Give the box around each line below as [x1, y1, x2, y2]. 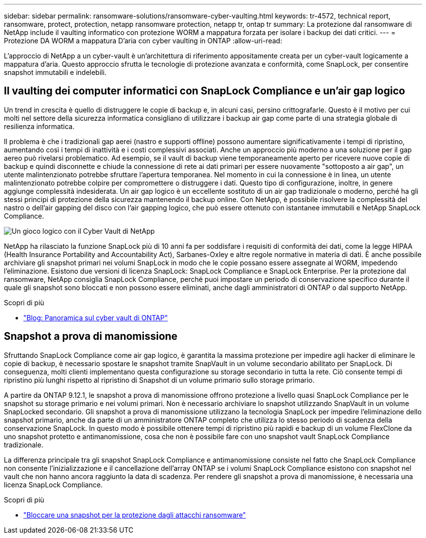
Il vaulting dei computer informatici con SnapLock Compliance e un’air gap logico [4, 85, 405, 97]
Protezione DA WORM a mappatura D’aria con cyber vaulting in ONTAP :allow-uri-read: [4, 37, 283, 45]
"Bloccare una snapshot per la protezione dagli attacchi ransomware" [23, 510, 246, 519]
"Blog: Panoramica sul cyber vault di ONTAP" [23, 313, 168, 322]
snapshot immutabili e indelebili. [4, 68, 106, 76]
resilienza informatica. [4, 122, 75, 130]
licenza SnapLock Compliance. [4, 480, 103, 489]
